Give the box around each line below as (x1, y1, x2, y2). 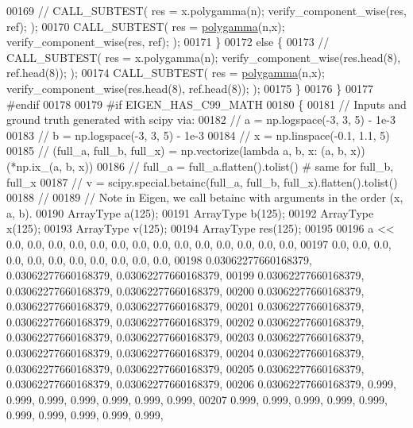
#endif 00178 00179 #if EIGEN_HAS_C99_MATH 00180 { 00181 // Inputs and (6, 95, 407, 112)
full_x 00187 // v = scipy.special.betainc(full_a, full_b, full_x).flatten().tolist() (6, 173, 398, 190)
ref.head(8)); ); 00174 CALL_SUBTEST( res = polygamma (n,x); (6, 64, 325, 81)
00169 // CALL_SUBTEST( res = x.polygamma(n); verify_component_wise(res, (6, 2, 407, 18)
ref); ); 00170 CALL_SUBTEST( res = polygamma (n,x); (6, 17, 285, 34)
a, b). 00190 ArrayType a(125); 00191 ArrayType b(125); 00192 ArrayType (6, 204, 374, 221)
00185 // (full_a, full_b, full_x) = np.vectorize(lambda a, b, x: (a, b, (6, 142, 347, 159)
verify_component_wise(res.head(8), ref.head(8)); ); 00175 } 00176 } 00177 (6, 79, 373, 96)
